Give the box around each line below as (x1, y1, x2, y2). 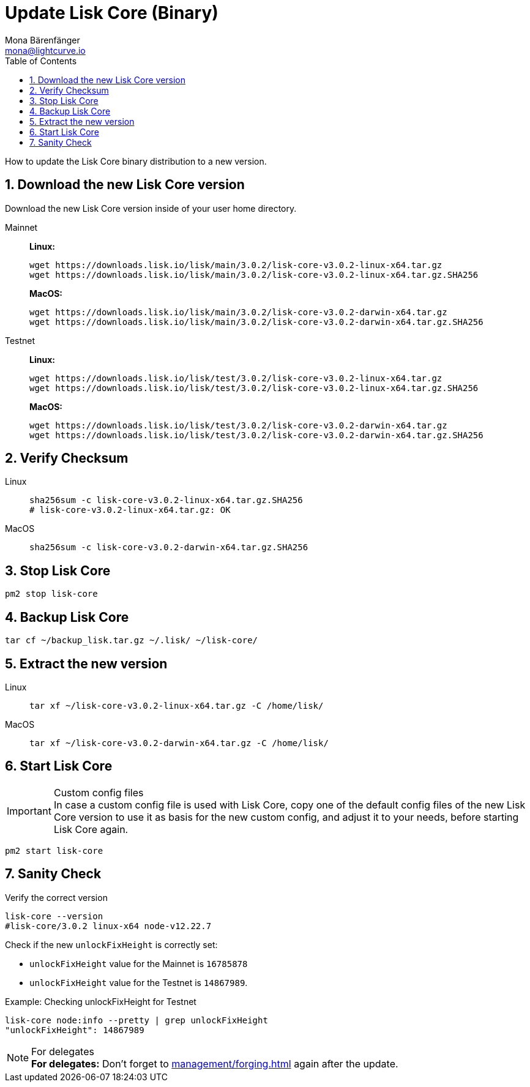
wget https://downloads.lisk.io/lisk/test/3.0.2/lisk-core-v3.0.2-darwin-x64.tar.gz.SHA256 (29, 430, 483, 440)
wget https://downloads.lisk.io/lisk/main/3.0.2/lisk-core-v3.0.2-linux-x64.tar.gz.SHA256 (29, 269, 479, 280)
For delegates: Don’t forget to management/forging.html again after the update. (31, 1057, 398, 1070)
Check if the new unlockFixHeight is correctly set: (5, 939, 218, 950)
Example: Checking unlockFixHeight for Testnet (5, 996, 196, 1007)
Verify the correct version (5, 892, 108, 903)
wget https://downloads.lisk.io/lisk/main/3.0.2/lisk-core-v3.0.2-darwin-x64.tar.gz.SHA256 (29, 316, 483, 327)
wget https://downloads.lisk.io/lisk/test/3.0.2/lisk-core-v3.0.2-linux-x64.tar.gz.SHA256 (29, 383, 479, 393)
